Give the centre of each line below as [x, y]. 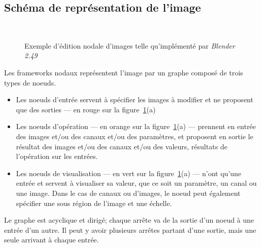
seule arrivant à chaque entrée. [52, 240]
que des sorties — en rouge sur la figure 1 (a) [86, 109]
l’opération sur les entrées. [57, 156]
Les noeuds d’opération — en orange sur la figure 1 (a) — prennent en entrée [136, 126]
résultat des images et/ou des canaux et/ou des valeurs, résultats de [122, 146]
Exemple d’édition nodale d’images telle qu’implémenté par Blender [130, 45]
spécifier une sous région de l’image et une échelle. [94, 203]
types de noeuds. [30, 82]
